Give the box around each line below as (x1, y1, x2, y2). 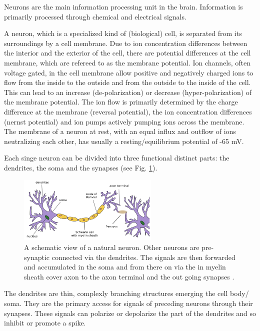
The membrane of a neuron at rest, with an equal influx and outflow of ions (4, 126, 236, 136)
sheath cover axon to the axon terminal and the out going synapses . (24, 271, 234, 281)
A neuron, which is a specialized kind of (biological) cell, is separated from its (4, 28, 242, 38)
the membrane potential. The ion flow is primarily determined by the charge (4, 96, 238, 107)
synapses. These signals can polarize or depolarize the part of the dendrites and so (4, 307, 256, 318)
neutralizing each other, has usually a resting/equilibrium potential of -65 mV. (4, 135, 244, 146)
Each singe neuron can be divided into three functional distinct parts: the (4, 152, 229, 163)
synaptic (24, 251, 50, 262)
